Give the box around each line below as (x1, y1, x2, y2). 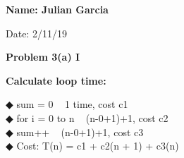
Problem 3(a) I (6, 49, 80, 64)
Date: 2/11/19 (6, 25, 67, 40)
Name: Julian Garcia (6, 2, 109, 16)
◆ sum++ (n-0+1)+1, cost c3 (6, 124, 144, 139)
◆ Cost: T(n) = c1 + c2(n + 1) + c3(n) (6, 138, 179, 153)
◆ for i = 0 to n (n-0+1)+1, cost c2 (6, 110, 168, 125)
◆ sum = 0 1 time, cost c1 (6, 97, 128, 111)
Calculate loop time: (6, 73, 106, 87)
